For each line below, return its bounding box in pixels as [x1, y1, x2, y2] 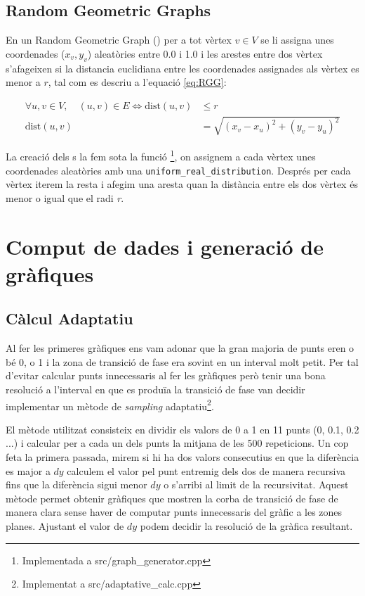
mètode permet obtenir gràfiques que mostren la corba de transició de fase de [6, 490, 338, 505]
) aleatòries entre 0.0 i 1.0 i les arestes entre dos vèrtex [87, 46, 323, 61]
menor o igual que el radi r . [6, 190, 124, 205]
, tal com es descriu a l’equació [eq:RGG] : [48, 75, 227, 89]
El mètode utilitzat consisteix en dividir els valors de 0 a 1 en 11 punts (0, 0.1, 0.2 [6, 421, 359, 436]
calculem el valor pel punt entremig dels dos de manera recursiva [67, 463, 346, 478]
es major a [6, 463, 51, 478]
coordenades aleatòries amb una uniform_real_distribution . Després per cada [6, 163, 351, 177]
